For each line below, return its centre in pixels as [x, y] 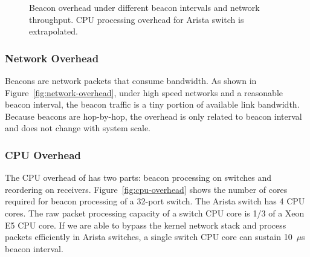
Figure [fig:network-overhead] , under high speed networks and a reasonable [144, 92]
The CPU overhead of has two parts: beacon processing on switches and [138, 177]
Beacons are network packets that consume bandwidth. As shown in [131, 80]
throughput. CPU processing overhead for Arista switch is [137, 19]
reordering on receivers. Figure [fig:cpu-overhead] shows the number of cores [146, 189]
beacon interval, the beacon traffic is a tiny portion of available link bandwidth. [152, 104]
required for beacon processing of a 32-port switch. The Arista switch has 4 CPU [155, 201]
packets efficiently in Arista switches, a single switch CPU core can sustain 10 [149, 237]
